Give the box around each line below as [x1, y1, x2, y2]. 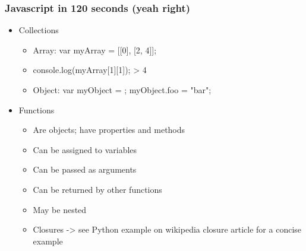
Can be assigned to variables [33, 143, 137, 155]
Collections [18, 24, 59, 36]
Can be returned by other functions [33, 183, 162, 195]
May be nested [33, 203, 87, 215]
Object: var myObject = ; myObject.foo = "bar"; [33, 84, 212, 96]
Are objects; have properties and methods [33, 123, 185, 136]
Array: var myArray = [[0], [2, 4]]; [33, 43, 157, 56]
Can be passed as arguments [33, 163, 137, 176]
